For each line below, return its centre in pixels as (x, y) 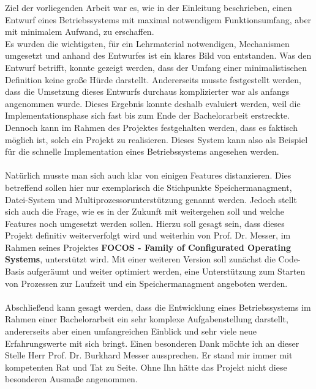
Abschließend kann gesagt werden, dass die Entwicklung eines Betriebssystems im (158, 307)
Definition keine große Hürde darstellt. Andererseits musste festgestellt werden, (153, 79)
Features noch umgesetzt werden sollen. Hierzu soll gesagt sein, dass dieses (145, 223)
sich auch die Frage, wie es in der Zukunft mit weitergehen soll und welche (145, 211)
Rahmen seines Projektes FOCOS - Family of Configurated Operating (148, 247)
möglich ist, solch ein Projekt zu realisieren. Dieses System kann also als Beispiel (156, 139)
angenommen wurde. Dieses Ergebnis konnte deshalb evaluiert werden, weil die (153, 103)
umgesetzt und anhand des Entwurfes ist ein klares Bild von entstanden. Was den (158, 55)
